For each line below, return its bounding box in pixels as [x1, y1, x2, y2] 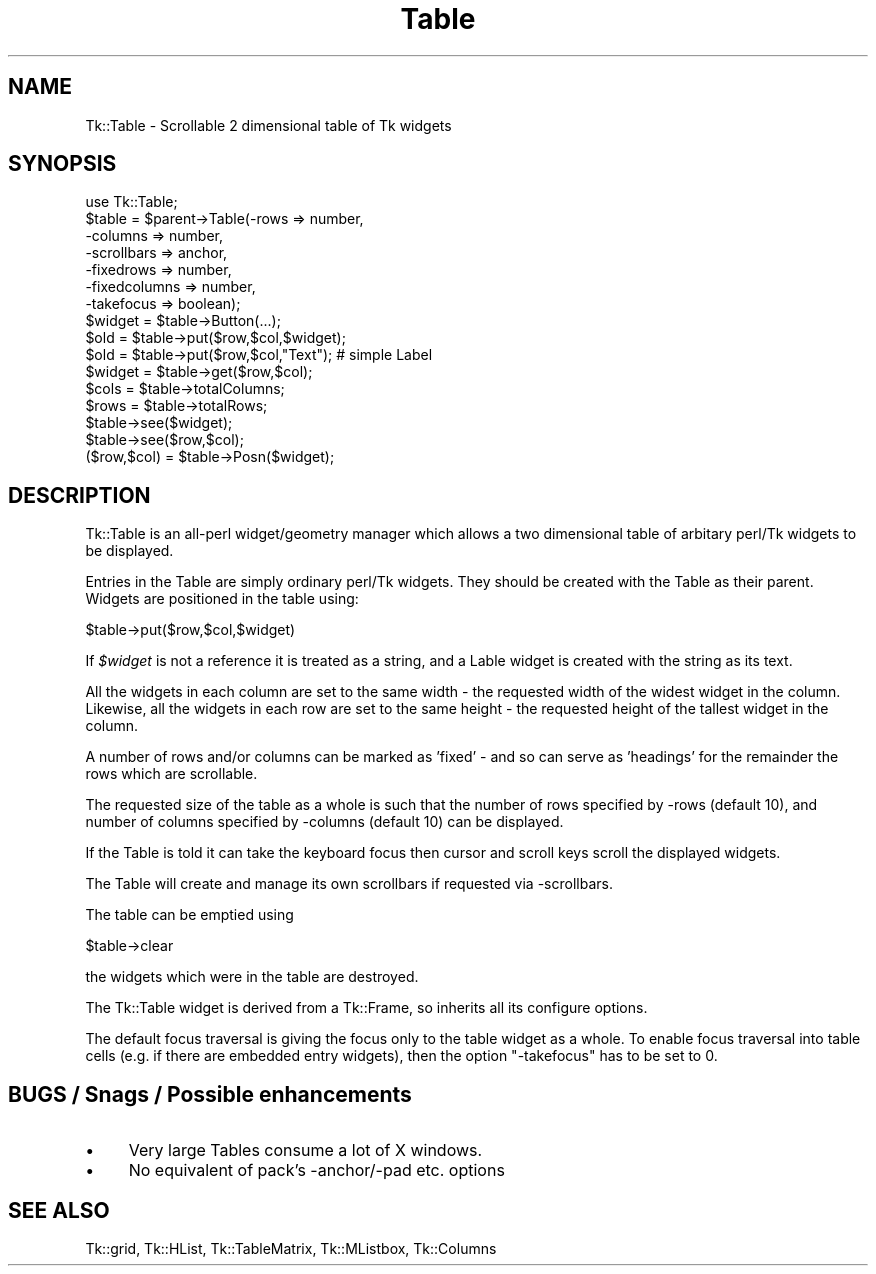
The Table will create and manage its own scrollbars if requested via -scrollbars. [85, 875, 613, 893]
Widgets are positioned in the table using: [85, 590, 359, 608]
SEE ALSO [8, 1197, 110, 1223]
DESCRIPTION [8, 482, 151, 508]
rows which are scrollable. [85, 765, 258, 783]
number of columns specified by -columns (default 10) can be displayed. [85, 813, 564, 831]
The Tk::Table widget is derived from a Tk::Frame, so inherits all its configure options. [85, 999, 648, 1017]
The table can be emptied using [85, 906, 294, 924]
